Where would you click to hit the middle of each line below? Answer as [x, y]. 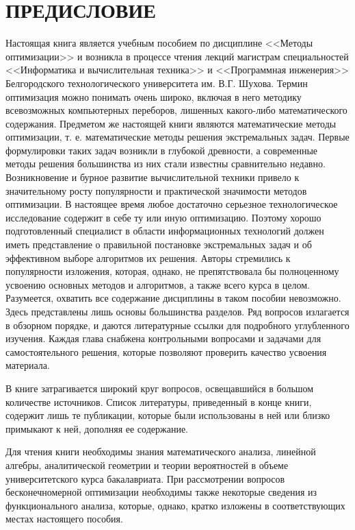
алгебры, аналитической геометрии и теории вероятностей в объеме [147, 465]
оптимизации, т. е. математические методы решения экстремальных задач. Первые [177, 137]
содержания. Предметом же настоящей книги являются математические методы [171, 123]
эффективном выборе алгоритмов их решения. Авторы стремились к [148, 257]
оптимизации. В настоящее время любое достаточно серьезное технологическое [172, 204]
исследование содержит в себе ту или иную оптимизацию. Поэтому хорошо [163, 217]
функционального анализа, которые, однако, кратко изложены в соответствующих [175, 505]
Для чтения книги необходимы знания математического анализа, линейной [161, 451]
